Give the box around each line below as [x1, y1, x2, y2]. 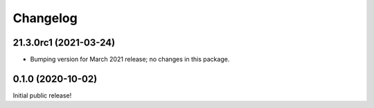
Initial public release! [12, 91, 72, 100]
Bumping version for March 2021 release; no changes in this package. [30, 55, 230, 64]
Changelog [12, 10, 78, 26]
